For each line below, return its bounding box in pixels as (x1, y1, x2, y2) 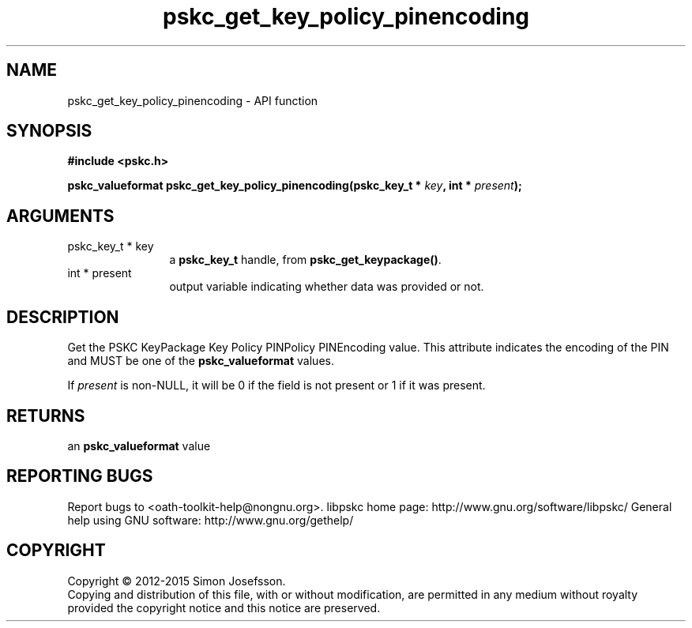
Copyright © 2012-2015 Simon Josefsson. (67, 573, 286, 588)
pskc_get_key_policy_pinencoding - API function (67, 93, 318, 107)
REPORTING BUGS (6, 466, 153, 487)
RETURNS (6, 405, 85, 426)
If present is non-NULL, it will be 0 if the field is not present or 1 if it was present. (67, 378, 486, 393)
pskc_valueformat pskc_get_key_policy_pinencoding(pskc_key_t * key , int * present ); (67, 179, 522, 193)
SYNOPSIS (6, 121, 92, 141)
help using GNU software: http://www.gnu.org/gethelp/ (67, 513, 354, 527)
